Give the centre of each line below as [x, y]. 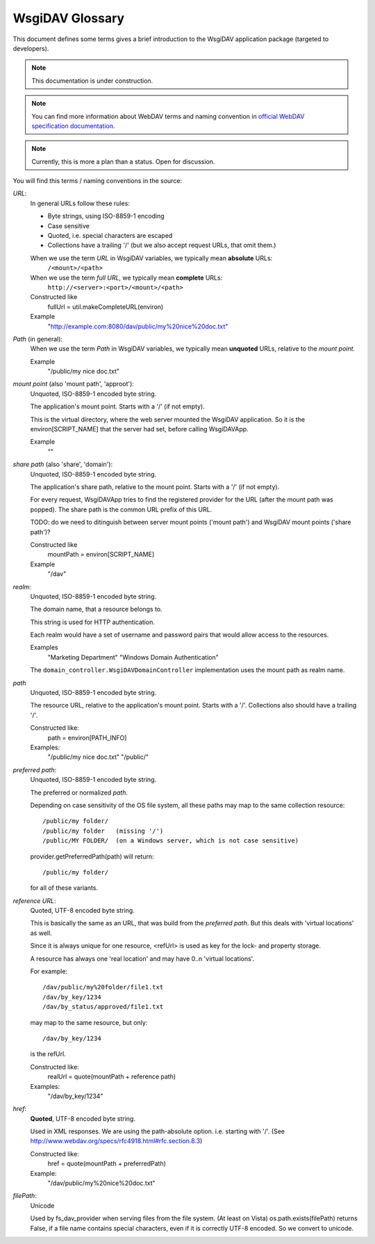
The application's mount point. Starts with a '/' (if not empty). [117, 406]
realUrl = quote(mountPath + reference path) [112, 1077]
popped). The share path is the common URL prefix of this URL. [121, 509]
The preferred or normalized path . [79, 792]
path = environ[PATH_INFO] [87, 737]
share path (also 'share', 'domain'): [63, 464]
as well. [41, 933]
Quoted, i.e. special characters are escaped [110, 236]
